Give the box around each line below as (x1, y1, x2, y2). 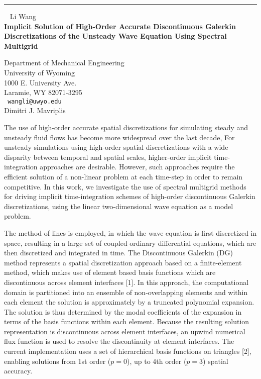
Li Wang (10, 11, 36, 21)
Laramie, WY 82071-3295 (4, 87, 82, 98)
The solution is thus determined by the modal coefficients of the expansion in (4, 306, 242, 317)
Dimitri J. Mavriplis (4, 105, 66, 116)
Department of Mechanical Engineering (4, 57, 124, 68)
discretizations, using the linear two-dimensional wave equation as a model (4, 201, 233, 211)
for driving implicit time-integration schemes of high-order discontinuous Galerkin (4, 191, 255, 202)
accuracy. (4, 365, 33, 376)
